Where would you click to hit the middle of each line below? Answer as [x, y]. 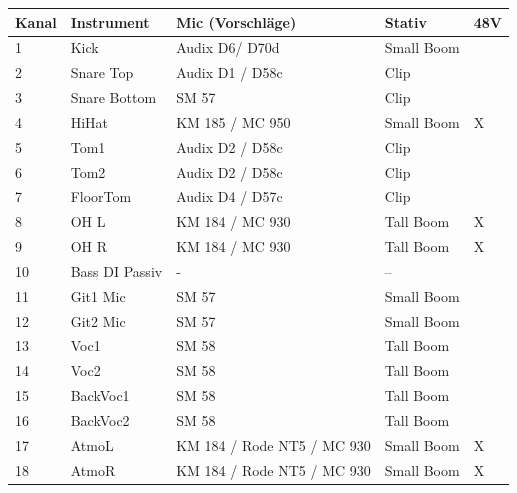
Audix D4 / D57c [229, 196]
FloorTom [101, 196]
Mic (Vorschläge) [236, 21]
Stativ [406, 21]
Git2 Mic [98, 320]
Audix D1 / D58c [229, 72]
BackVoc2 [100, 420]
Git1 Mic [98, 295]
